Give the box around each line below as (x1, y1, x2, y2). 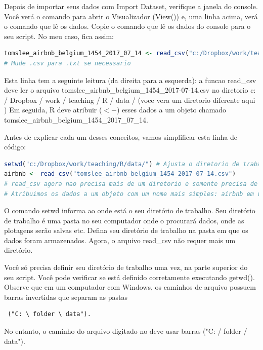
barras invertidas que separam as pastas (4, 291, 128, 302)
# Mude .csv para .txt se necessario (4, 59, 131, 67)
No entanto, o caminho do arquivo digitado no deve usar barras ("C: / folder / (4, 326, 247, 336)
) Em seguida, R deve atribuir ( (4, 104, 102, 115)
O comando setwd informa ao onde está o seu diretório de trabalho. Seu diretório (4, 205, 255, 216)
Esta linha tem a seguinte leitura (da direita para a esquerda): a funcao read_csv (4, 74, 256, 85)
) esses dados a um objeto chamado (117, 104, 227, 115)
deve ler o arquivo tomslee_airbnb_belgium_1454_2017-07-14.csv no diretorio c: (4, 85, 256, 95)
